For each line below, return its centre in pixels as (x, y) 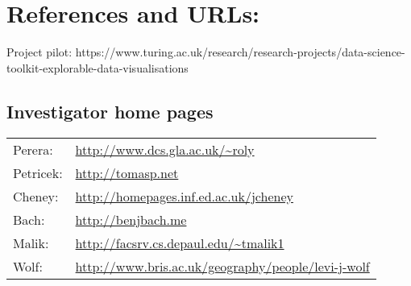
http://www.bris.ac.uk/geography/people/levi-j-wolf (222, 266)
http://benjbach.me (131, 219)
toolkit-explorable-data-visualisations (98, 67)
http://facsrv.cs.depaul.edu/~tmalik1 (180, 242)
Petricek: (38, 172)
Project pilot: (39, 52)
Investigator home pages (110, 111)
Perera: (33, 149)
